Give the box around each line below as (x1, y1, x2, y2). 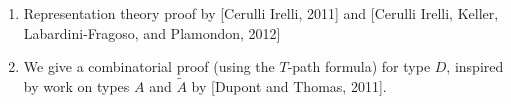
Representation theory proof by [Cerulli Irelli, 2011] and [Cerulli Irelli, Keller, (23, 3, 499, 23)
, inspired (446, 56, 504, 77)
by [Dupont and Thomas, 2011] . (191, 76, 387, 96)
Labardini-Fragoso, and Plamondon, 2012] (23, 22, 281, 43)
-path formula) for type (287, 56, 431, 77)
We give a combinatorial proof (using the (23, 56, 275, 77)
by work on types (23, 76, 130, 96)
